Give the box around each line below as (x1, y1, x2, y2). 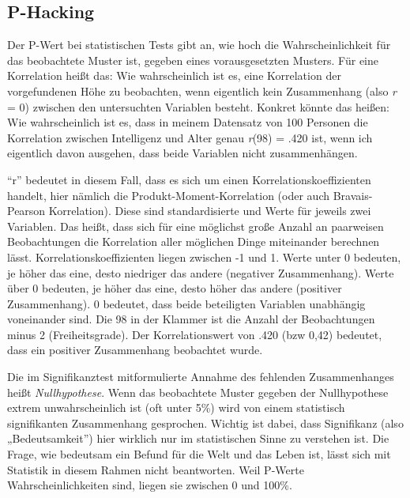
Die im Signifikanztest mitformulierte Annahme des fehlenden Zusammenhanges (7, 368, 394, 385)
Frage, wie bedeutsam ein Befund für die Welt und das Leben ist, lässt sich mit (7, 446, 391, 462)
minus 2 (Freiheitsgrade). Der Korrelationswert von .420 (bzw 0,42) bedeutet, (7, 326, 382, 342)
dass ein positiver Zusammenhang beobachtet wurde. (7, 341, 263, 358)
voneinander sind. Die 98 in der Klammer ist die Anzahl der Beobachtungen (7, 311, 375, 327)
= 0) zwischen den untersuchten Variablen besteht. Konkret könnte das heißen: (7, 98, 389, 115)
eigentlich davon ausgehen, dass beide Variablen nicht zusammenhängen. (7, 145, 358, 161)
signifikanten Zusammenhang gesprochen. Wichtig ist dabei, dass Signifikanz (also (7, 414, 404, 431)
